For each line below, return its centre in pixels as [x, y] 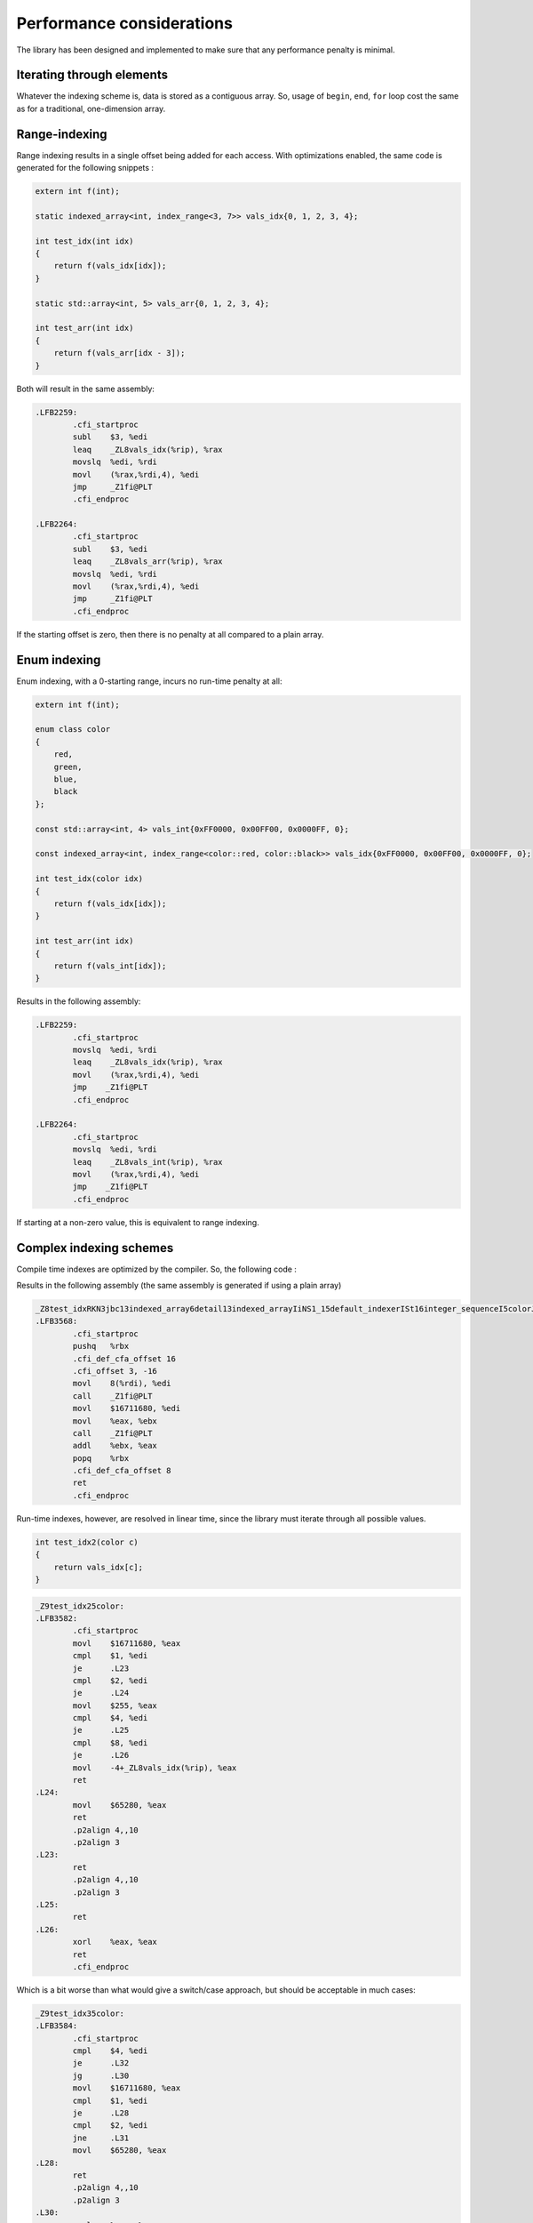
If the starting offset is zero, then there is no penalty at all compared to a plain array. [170, 634]
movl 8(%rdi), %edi [122, 1384]
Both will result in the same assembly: [86, 389]
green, [68, 766]
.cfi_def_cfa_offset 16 [124, 1359]
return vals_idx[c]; [99, 1567]
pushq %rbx [101, 1346]
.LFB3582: [56, 1618]
